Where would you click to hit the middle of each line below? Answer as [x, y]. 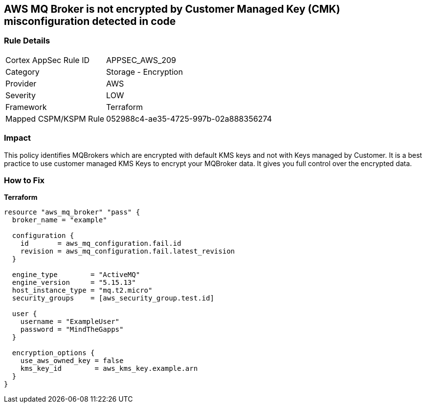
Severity [21, 95]
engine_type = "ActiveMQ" [76, 275]
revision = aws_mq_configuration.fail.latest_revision [128, 251]
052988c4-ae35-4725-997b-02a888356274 [189, 118]
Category [22, 72]
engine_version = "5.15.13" [74, 283]
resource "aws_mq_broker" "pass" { [72, 212]
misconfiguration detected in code [90, 21]
